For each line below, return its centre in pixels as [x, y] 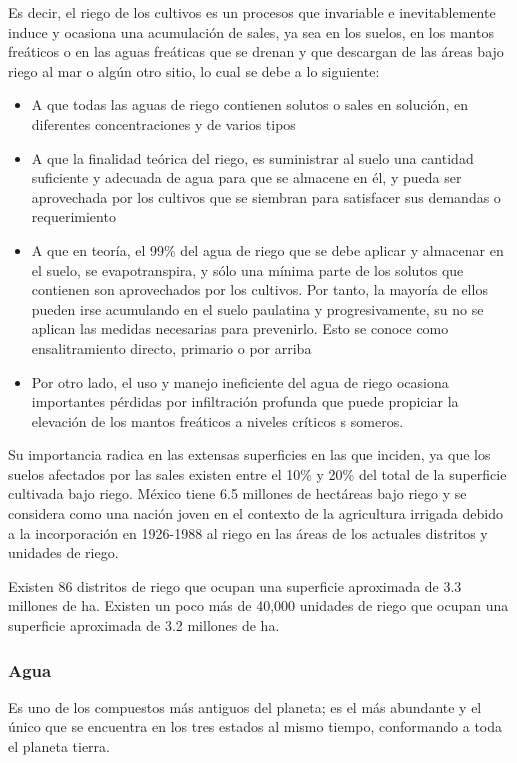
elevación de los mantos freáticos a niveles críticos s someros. [217, 420]
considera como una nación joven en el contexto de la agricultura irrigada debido [255, 513]
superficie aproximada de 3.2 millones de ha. [144, 625]
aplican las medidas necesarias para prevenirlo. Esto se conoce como [240, 328]
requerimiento [73, 216]
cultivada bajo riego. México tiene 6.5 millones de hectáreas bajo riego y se [237, 493]
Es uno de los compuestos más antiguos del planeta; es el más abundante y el [245, 706]
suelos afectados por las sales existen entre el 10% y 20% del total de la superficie [257, 473]
